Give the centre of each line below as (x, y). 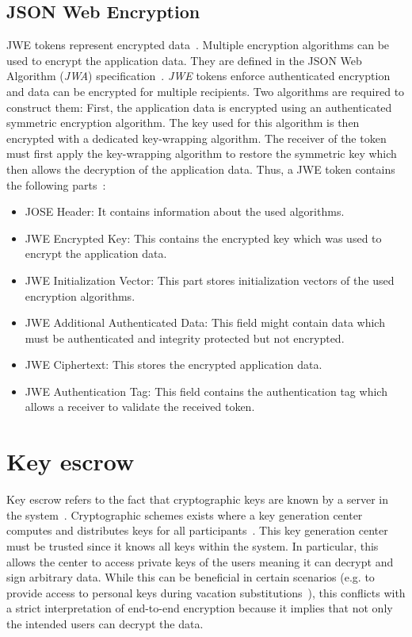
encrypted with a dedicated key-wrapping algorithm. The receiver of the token (196, 138)
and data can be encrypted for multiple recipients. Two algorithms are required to (206, 91)
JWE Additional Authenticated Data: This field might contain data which (205, 322)
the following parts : (56, 184)
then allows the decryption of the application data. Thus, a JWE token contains (201, 169)
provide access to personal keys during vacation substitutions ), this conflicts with (206, 592)
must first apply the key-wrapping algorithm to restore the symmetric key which (202, 153)
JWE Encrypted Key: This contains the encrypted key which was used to (203, 238)
